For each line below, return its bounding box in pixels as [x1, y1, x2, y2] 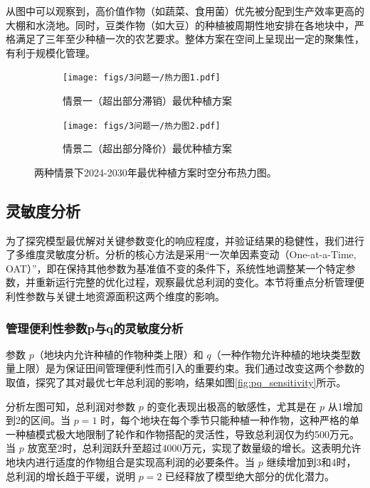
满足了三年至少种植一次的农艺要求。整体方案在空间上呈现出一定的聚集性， [15, 31, 364, 46]
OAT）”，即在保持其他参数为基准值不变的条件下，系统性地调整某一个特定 [6, 260, 346, 275]
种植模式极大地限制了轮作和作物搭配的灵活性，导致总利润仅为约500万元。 [15, 426, 359, 441]
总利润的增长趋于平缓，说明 [6, 468, 135, 483]
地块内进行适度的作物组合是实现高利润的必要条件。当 [6, 455, 255, 470]
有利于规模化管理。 [6, 45, 95, 60]
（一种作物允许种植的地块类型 [211, 346, 351, 361]
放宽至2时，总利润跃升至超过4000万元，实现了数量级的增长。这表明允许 [27, 440, 361, 455]
